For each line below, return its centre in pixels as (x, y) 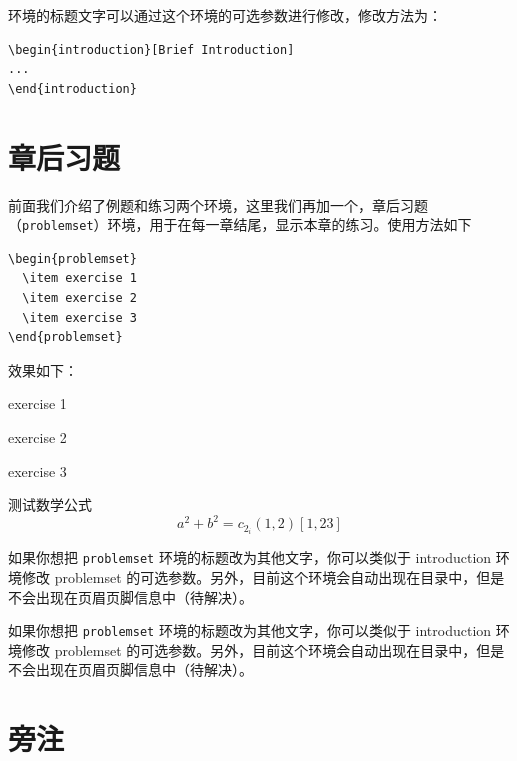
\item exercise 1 (79, 278)
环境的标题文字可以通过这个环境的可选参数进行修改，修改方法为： (225, 15)
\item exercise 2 (79, 297)
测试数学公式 (50, 504)
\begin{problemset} (72, 258)
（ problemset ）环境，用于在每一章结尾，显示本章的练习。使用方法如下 (240, 224)
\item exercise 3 (79, 317)
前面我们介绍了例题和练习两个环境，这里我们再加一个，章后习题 (218, 204)
